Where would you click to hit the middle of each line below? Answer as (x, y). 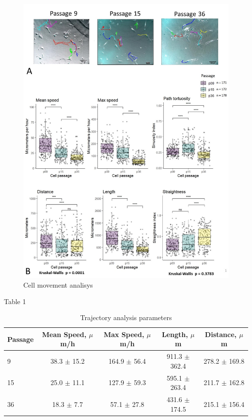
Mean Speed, (64, 334)
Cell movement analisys (58, 284)
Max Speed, (124, 334)
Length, (175, 334)
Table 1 (15, 301)
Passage (21, 339)
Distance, (221, 334)
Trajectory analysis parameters (126, 317)
